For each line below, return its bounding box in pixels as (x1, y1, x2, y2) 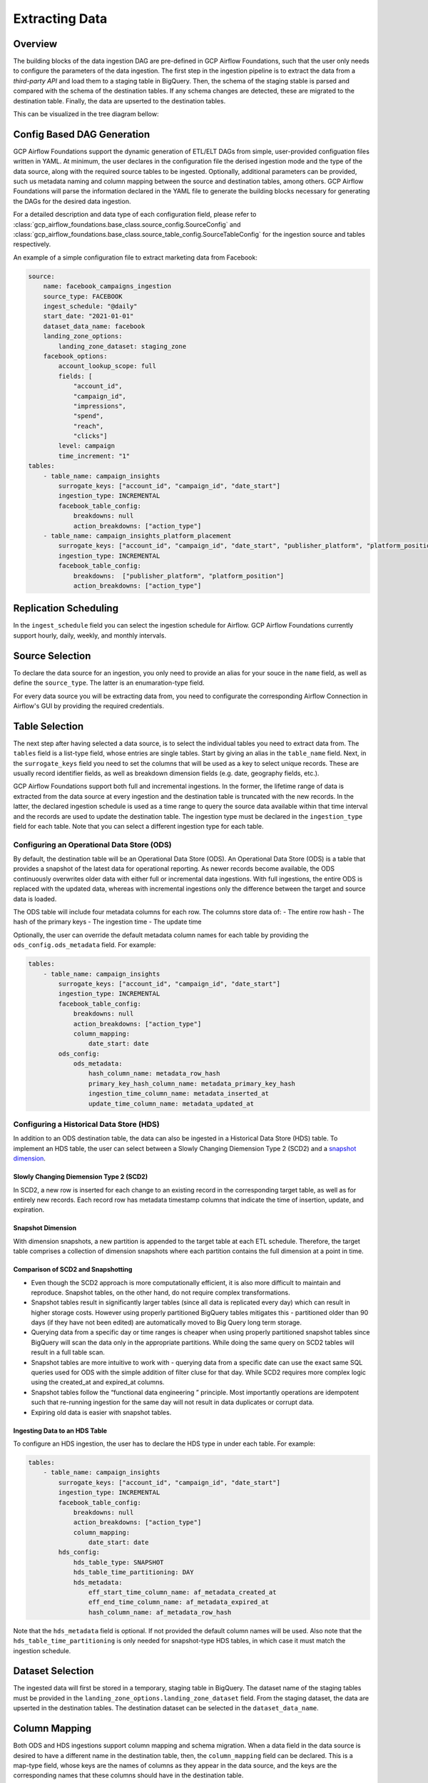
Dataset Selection (13, 1665, 94, 1677)
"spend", (73, 412, 104, 420)
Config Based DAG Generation (13, 128, 150, 141)
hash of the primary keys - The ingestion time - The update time (13, 917, 202, 926)
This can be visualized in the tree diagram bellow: (13, 110, 160, 118)
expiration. (13, 1205, 45, 1214)
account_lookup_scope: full (58, 362, 157, 370)
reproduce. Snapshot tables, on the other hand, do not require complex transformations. (31, 1288, 290, 1297)
